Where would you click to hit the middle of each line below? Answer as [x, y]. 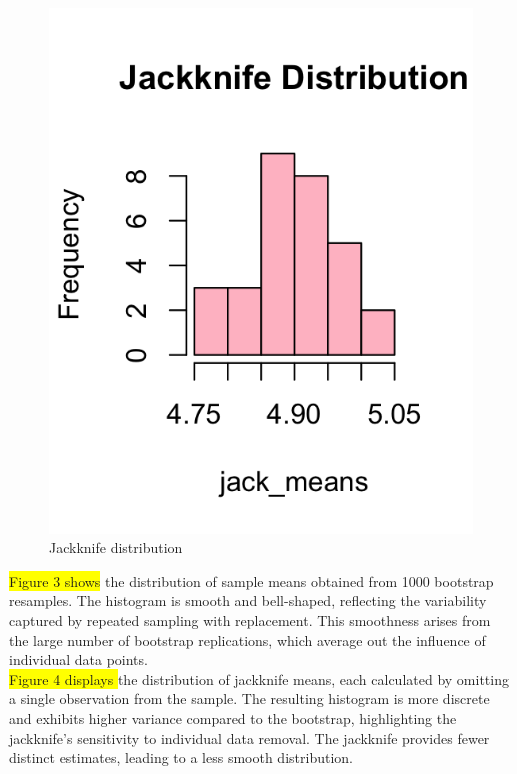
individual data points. [78, 659]
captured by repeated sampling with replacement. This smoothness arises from [250, 620]
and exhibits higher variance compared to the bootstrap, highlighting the [233, 717]
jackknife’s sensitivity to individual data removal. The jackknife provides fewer [249, 737]
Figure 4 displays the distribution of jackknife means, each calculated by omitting [259, 678]
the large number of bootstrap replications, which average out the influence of [247, 639]
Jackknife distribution [116, 547]
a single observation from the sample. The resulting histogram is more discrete [249, 698]
